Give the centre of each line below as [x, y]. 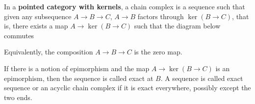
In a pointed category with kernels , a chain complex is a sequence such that [125, 6]
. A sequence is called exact [202, 78]
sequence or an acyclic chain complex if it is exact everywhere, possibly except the [127, 88]
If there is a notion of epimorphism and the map [77, 68]
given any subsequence [38, 16]
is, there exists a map [36, 26]
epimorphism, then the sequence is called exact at [79, 78]
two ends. [18, 97]
